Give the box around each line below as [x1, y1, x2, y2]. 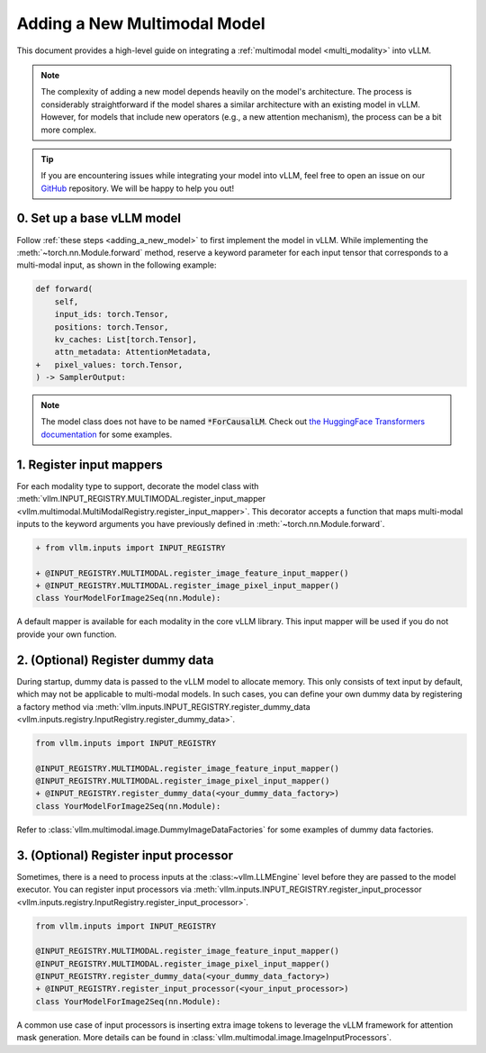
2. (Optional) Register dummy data [16, 652, 214, 667]
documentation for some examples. [40, 429, 173, 440]
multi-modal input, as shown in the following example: [16, 259, 217, 270]
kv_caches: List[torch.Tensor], [54, 334, 198, 344]
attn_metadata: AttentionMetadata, [54, 347, 211, 358]
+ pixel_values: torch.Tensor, [35, 359, 184, 369]
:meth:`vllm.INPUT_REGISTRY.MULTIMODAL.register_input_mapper [16, 494, 265, 504]
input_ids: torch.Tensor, [54, 309, 169, 320]
